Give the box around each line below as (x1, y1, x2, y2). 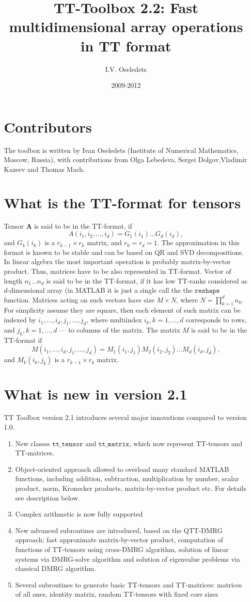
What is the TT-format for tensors (4, 192, 241, 212)
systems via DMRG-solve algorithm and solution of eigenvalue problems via (15, 553, 240, 564)
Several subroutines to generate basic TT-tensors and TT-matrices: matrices (15, 579, 242, 589)
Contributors (4, 117, 92, 136)
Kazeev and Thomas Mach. (4, 164, 85, 174)
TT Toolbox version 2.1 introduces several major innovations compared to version (4, 412, 247, 422)
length (4, 275, 23, 285)
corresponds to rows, (186, 315, 247, 325)
